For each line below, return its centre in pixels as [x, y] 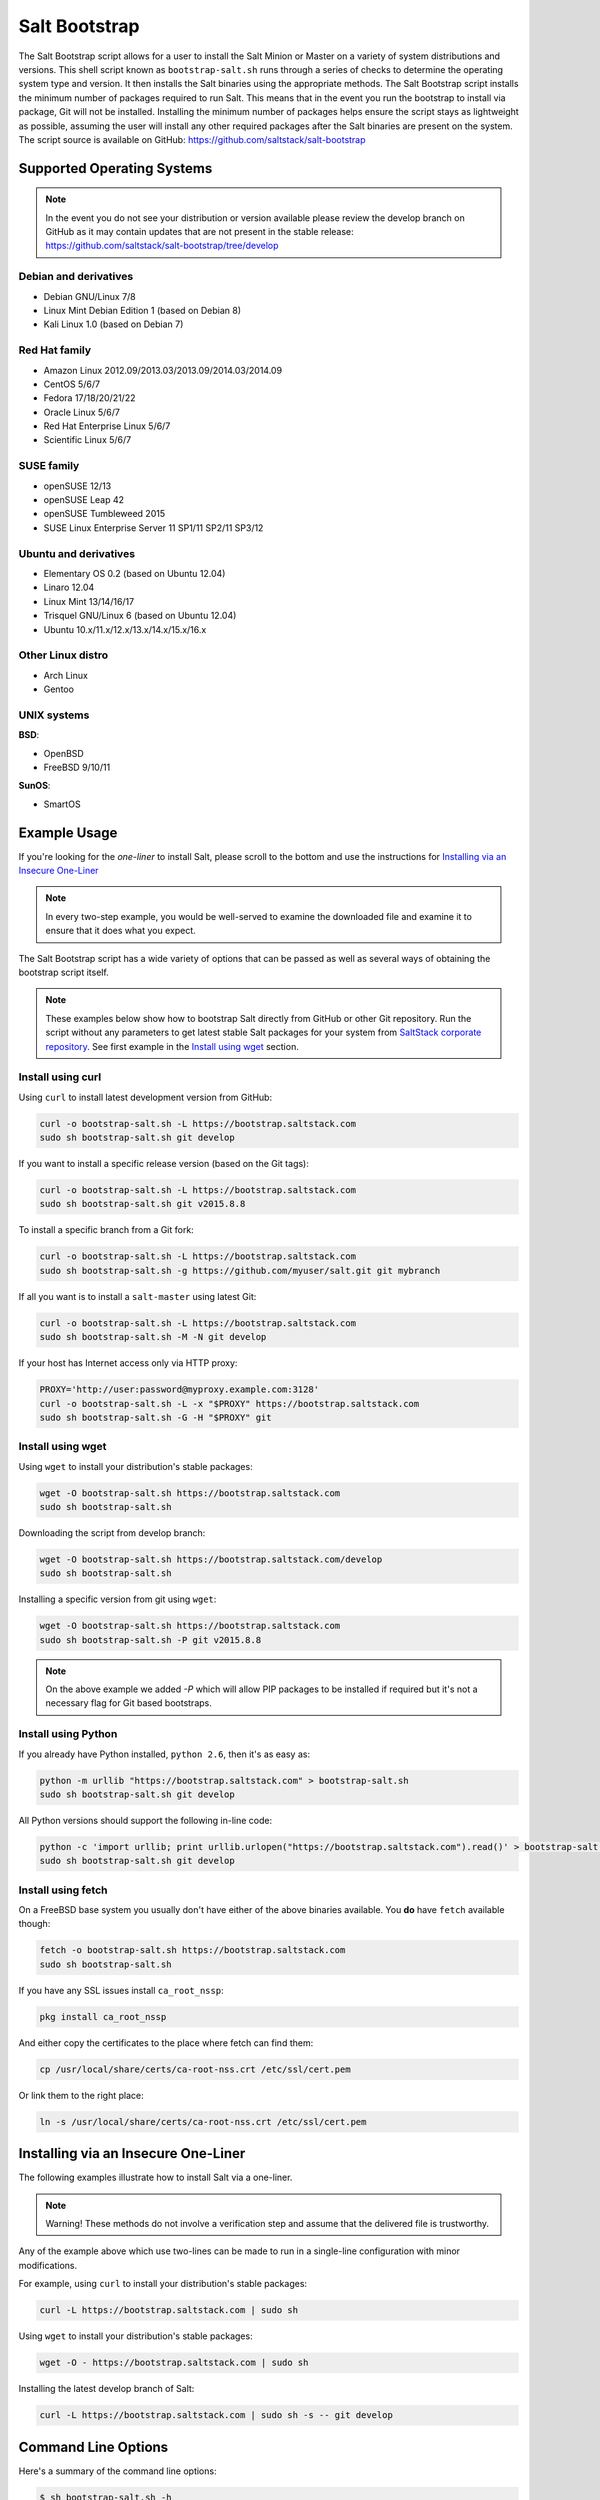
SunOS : [34, 786]
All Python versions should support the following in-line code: [145, 1820]
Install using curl [60, 1077]
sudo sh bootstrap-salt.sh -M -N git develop [153, 1337]
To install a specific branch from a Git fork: [106, 1230]
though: [34, 1924]
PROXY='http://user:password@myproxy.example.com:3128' [179, 1389]
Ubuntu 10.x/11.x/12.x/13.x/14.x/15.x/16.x [125, 629]
